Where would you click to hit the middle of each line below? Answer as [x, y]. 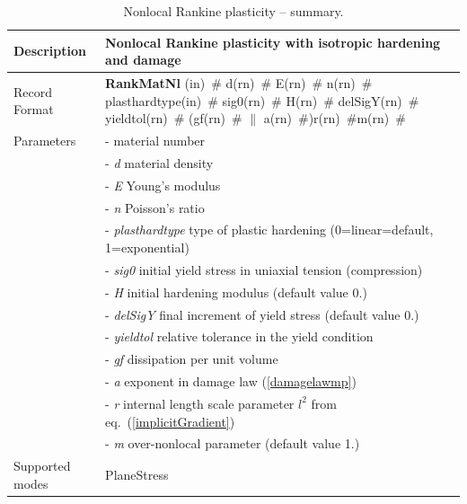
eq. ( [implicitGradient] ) [170, 421]
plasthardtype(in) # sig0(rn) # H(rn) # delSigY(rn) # [262, 100]
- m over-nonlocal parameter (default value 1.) [233, 443]
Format [34, 109]
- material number [155, 141]
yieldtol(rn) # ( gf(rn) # [174, 118]
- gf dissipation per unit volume [192, 359]
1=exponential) [147, 248]
